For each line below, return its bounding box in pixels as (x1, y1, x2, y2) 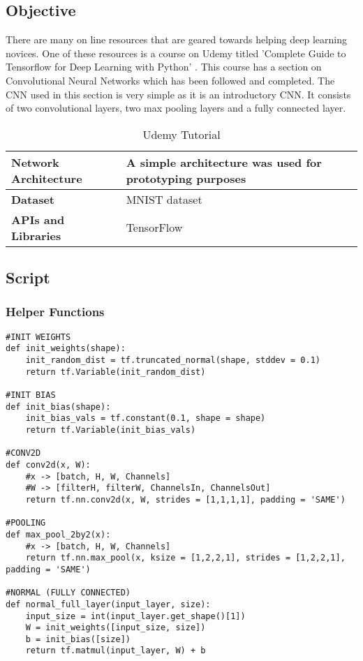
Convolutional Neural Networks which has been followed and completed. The (6, 73, 335, 87)
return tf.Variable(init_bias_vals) (25, 425, 196, 436)
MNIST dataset (126, 191, 202, 207)
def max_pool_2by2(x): (6, 529, 111, 540)
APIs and (11, 211, 65, 228)
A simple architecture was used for (126, 154, 322, 170)
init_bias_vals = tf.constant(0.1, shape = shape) (25, 413, 266, 424)
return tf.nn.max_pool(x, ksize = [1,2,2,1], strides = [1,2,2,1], (25, 553, 346, 563)
